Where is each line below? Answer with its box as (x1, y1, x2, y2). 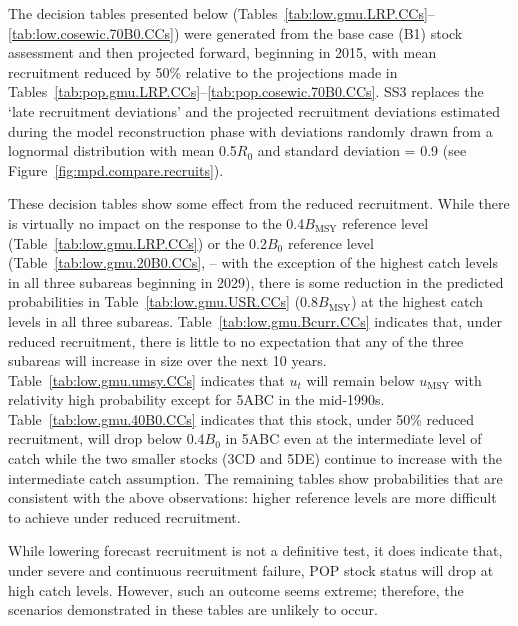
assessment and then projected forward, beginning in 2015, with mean (8, 42, 437, 63)
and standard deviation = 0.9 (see (257, 140, 467, 161)
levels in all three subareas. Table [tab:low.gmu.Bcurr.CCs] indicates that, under (8, 310, 502, 331)
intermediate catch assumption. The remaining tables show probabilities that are (8, 467, 503, 488)
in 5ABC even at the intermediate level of (225, 428, 482, 449)
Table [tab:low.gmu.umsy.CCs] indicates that (8, 369, 285, 390)
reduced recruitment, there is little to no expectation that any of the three (8, 330, 464, 351)
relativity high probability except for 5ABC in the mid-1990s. (8, 389, 385, 410)
